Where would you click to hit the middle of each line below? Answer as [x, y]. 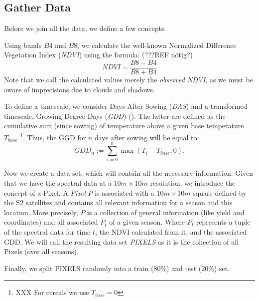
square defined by [220, 192]
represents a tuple [223, 222]
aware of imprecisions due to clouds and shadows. [80, 89]
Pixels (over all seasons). [41, 251]
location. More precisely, [41, 212]
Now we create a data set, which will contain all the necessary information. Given [129, 173]
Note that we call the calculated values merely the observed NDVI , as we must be [129, 80]
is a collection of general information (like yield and [166, 212]
